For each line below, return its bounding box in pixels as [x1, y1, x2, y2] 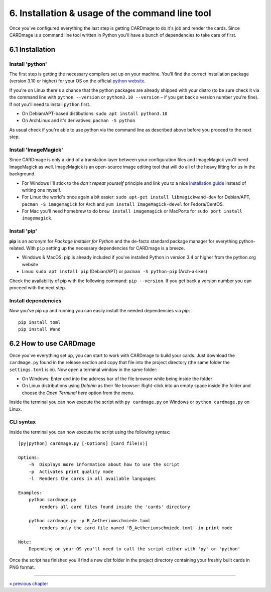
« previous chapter [9, 580, 49, 587]
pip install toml [18, 319, 61, 325]
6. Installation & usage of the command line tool [9, 8, 211, 19]
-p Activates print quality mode [28, 468, 114, 475]
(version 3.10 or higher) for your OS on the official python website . [9, 78, 146, 84]
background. [9, 171, 36, 177]
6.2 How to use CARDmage [9, 339, 95, 347]
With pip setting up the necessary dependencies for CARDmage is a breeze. [26, 245, 185, 251]
